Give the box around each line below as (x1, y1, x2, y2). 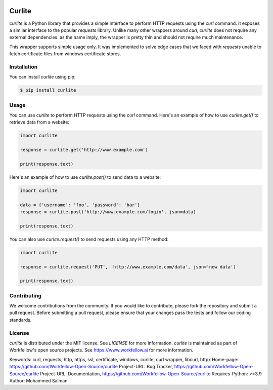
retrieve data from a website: (9, 119, 70, 125)
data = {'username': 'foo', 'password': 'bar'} (20, 202, 140, 208)
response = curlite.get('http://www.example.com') (20, 147, 149, 153)
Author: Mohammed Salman (9, 377, 68, 383)
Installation (9, 63, 38, 70)
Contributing (9, 292, 41, 299)
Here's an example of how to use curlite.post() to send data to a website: (9, 174, 161, 180)
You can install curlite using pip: (9, 74, 76, 80)
